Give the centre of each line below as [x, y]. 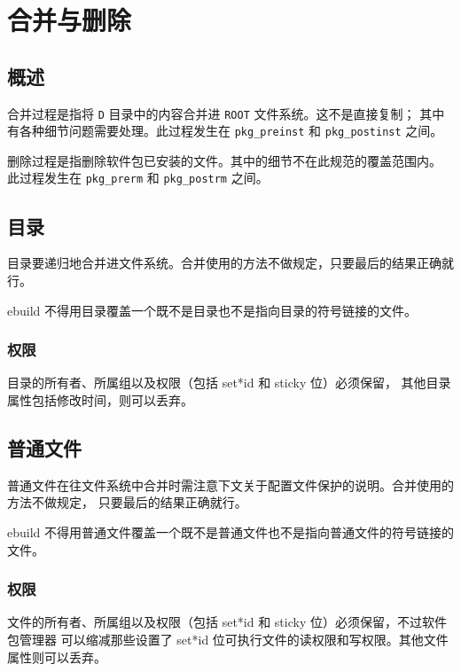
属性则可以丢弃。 [57, 656]
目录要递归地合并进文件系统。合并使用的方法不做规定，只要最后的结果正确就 [230, 263]
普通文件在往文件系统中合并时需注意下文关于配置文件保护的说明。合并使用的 [230, 484]
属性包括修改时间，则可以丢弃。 [100, 399]
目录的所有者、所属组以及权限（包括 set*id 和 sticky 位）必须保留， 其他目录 [229, 383]
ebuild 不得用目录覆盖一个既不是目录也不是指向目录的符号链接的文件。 [212, 310]
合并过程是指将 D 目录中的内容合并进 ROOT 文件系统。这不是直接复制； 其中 [226, 113]
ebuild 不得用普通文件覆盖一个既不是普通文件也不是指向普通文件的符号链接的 [231, 531]
